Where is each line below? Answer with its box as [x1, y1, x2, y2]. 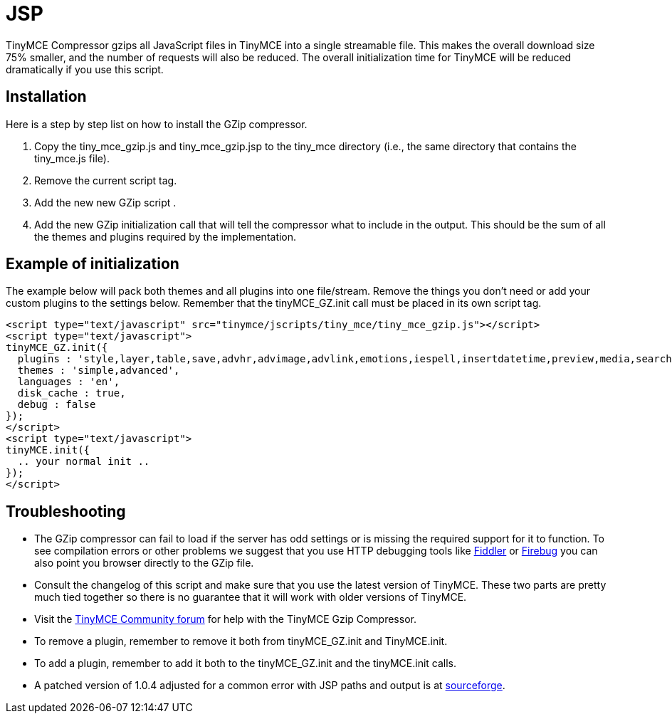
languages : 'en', [17, 376, 120, 388]
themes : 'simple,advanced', [17, 364, 180, 377]
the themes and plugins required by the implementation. [34, 230, 297, 243]
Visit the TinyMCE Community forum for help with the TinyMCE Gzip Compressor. [34, 613, 416, 626]
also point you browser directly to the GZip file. [34, 557, 254, 570]
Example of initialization [6, 255, 179, 273]
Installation [6, 88, 87, 106]
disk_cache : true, [17, 387, 126, 399]
